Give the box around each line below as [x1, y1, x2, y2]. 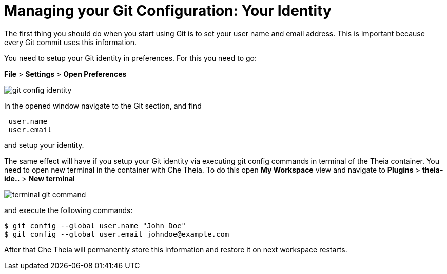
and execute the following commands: [4, 205, 133, 215]
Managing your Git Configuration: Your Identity [4, 2, 332, 19]
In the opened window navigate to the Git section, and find [4, 101, 202, 110]
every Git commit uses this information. [4, 37, 137, 47]
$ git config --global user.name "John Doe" [4, 221, 186, 230]
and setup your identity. [4, 140, 84, 150]
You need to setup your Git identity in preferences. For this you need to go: [4, 53, 257, 62]
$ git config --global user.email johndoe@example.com [4, 229, 229, 238]
